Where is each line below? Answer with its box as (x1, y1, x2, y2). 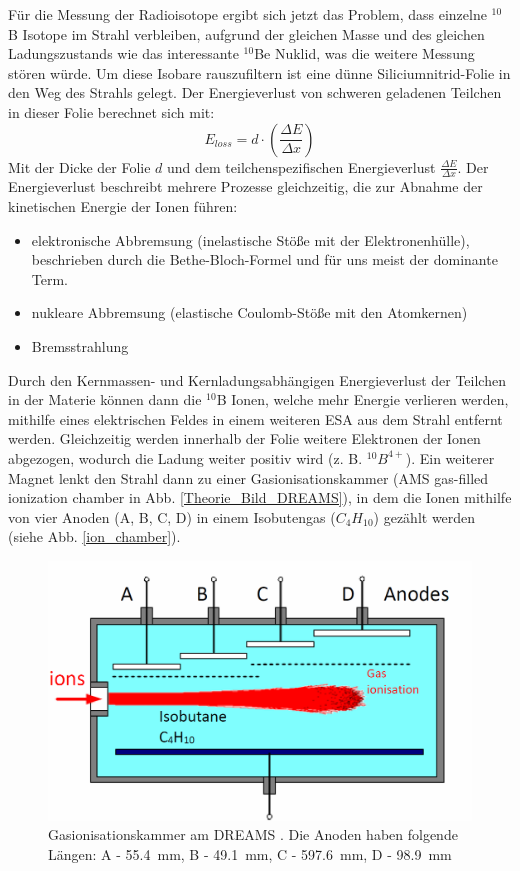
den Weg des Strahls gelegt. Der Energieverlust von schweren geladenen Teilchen (8, 82, 502, 103)
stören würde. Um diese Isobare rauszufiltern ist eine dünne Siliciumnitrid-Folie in (8, 62, 511, 83)
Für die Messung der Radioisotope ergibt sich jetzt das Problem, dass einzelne (8, 4, 487, 24)
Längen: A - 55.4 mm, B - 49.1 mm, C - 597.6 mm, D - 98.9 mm (48, 843, 452, 864)
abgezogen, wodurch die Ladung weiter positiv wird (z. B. (8, 447, 363, 468)
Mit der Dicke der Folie (8, 156, 151, 177)
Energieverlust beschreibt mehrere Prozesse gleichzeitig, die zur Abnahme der (8, 176, 483, 197)
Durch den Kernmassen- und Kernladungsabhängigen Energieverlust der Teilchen (8, 369, 506, 390)
